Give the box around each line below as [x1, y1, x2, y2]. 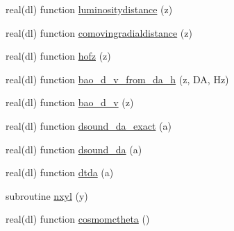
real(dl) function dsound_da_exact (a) [6, 118, 172, 132]
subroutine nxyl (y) [6, 188, 88, 203]
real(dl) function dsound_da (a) [6, 142, 142, 156]
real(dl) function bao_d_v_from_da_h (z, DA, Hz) [6, 71, 229, 86]
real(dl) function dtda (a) [6, 165, 114, 180]
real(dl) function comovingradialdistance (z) [6, 25, 192, 40]
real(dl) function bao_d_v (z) [6, 95, 134, 110]
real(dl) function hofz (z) [6, 49, 111, 63]
